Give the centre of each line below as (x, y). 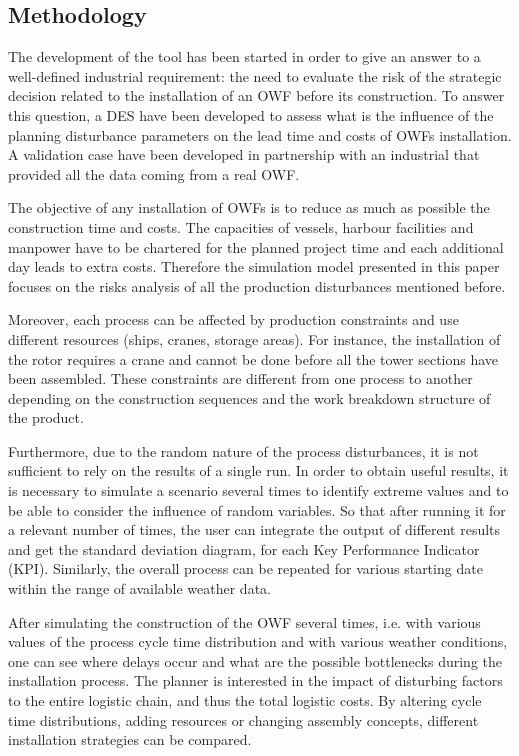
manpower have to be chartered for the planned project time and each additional (256, 246)
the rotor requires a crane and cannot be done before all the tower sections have (253, 358)
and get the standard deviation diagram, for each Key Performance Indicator (244, 548)
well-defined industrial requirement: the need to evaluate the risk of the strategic (255, 75)
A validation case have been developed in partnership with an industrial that (244, 154)
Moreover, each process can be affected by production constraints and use (233, 319)
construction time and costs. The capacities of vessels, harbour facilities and (241, 226)
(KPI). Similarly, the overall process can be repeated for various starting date (245, 568)
